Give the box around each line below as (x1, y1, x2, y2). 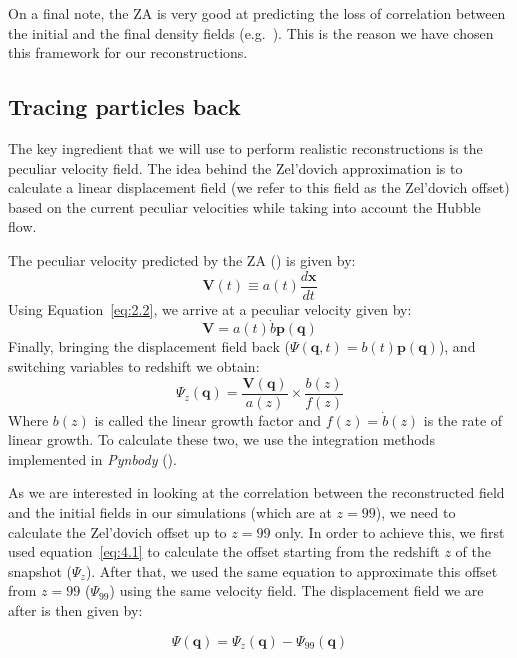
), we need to (375, 502, 456, 523)
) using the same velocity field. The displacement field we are (109, 580, 484, 601)
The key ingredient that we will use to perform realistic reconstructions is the (8, 137, 483, 158)
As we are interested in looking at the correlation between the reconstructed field (8, 482, 505, 503)
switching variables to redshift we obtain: (8, 356, 260, 377)
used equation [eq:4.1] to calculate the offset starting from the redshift (8, 541, 440, 562)
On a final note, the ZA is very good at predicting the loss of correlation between (8, 3, 506, 23)
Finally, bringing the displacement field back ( (8, 336, 290, 357)
